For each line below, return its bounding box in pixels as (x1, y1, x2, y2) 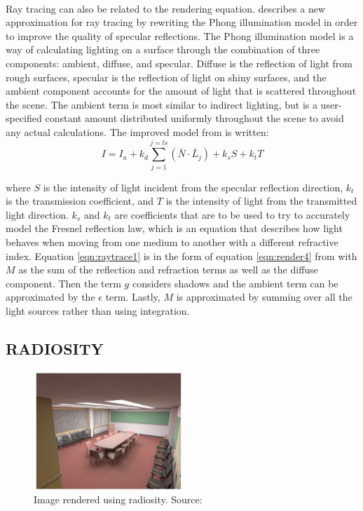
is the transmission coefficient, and (6, 193, 154, 208)
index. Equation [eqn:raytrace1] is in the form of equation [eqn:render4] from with (6, 248, 357, 263)
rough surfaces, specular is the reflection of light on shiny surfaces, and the (6, 69, 327, 84)
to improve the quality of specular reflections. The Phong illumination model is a (6, 28, 354, 43)
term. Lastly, (105, 289, 160, 304)
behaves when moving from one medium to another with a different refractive (6, 235, 338, 250)
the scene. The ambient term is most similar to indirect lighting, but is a (6, 97, 317, 111)
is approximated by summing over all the (176, 289, 352, 304)
